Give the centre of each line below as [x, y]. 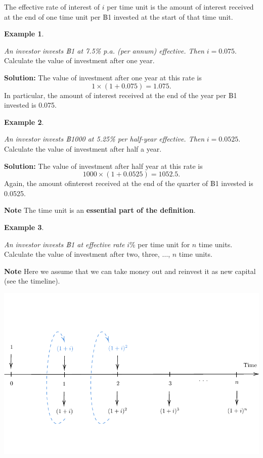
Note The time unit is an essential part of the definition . [100, 210]
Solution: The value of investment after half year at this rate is [103, 166]
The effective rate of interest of [52, 7]
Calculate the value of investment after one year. [79, 60]
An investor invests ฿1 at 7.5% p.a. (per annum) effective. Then [104, 50]
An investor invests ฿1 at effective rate [64, 244]
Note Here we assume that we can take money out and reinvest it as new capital [130, 271]
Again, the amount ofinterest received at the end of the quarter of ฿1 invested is [129, 183]
